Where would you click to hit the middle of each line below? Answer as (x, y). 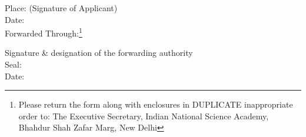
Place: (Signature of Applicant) (61, 8)
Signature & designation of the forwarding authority (99, 53)
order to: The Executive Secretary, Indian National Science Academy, (144, 116)
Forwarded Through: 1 (44, 32)
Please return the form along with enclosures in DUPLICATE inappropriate (156, 104)
